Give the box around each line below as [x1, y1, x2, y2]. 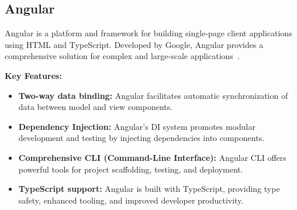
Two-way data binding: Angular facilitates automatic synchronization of [18, 89, 288, 101]
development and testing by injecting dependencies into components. [18, 132, 265, 144]
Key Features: [5, 69, 62, 81]
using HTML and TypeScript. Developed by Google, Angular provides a [5, 38, 264, 50]
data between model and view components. [18, 101, 173, 113]
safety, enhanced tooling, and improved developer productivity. [18, 194, 244, 206]
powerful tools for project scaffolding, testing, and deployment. [18, 163, 243, 175]
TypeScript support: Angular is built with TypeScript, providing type [18, 183, 280, 195]
